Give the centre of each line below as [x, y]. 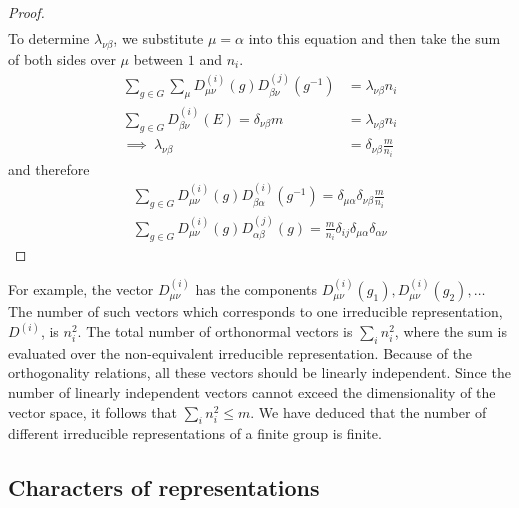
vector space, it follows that [92, 411]
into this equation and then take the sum [374, 38]
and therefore [49, 168]
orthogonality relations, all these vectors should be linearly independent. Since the [259, 372]
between [158, 58]
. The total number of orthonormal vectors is [215, 331]
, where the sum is [451, 331]
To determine [49, 38]
